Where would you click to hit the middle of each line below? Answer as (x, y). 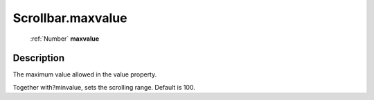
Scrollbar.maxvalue (70, 18)
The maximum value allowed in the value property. (85, 74)
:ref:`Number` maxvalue (65, 39)
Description (39, 58)
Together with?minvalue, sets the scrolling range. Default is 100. (104, 87)
